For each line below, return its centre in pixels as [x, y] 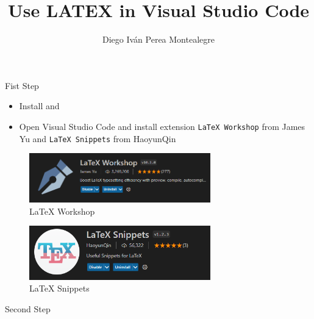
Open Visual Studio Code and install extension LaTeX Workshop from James [162, 126]
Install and [39, 106]
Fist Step [22, 85]
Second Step [28, 308]
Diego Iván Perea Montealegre [158, 39]
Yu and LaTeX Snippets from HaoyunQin [98, 138]
